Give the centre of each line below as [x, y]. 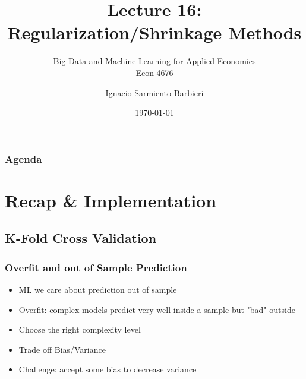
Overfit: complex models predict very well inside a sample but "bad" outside [157, 309]
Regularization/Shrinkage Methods [154, 32]
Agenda [23, 158]
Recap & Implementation [111, 200]
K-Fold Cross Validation [81, 238]
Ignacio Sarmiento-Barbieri [154, 92]
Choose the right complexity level [80, 329]
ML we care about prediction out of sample [98, 289]
